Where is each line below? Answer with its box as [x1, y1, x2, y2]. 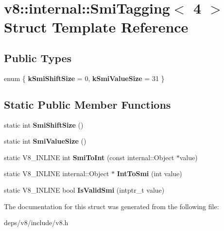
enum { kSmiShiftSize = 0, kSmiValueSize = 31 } [4, 73, 165, 83]
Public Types [4, 50, 72, 65]
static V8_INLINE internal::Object [4, 168, 109, 179]
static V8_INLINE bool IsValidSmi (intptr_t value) [4, 184, 165, 195]
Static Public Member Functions [4, 97, 171, 112]
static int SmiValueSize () [4, 136, 86, 146]
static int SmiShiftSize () [4, 119, 84, 130]
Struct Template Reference [4, 17, 189, 37]
